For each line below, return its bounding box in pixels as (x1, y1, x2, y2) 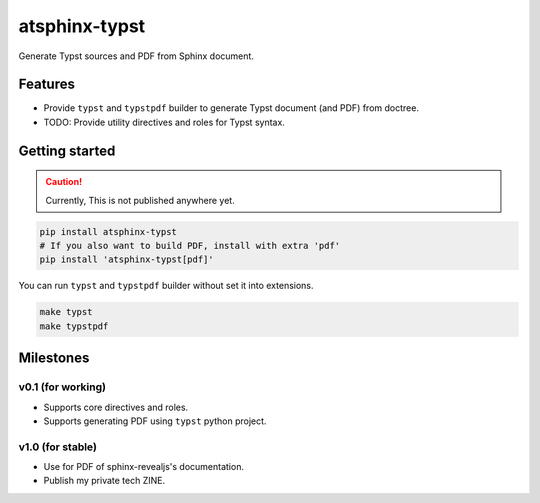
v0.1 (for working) (18, 380, 107, 394)
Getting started (18, 142, 116, 159)
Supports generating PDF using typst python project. (43, 415, 267, 427)
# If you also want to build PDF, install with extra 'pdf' (39, 240, 341, 252)
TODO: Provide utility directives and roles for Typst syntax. (43, 116, 285, 128)
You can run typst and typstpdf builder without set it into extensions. (18, 280, 314, 292)
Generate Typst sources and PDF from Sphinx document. (18, 50, 255, 62)
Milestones (18, 350, 90, 367)
